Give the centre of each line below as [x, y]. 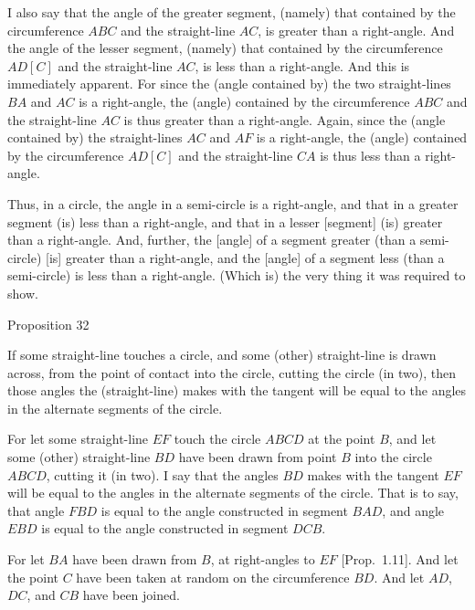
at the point [342, 439]
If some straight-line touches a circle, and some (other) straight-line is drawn [222, 355]
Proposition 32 [48, 324]
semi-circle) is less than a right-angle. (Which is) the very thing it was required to [237, 275]
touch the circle [217, 439]
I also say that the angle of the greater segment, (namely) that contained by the [232, 12]
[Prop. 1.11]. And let [400, 559]
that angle [36, 510]
